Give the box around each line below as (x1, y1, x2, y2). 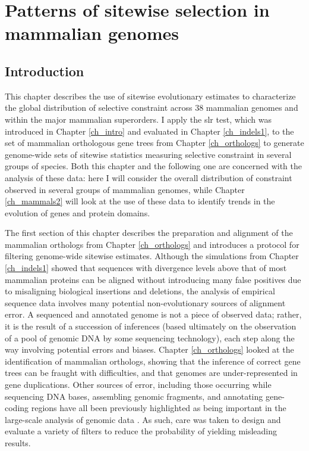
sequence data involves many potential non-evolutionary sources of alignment (5, 296, 286, 309)
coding (5, 402, 29, 414)
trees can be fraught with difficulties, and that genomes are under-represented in (5, 366, 298, 379)
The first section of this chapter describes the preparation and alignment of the (5, 226, 293, 239)
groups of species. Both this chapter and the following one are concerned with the (5, 160, 302, 172)
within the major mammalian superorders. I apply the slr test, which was (5, 113, 272, 125)
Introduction (5, 61, 84, 80)
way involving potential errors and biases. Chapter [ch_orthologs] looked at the (5, 343, 294, 356)
